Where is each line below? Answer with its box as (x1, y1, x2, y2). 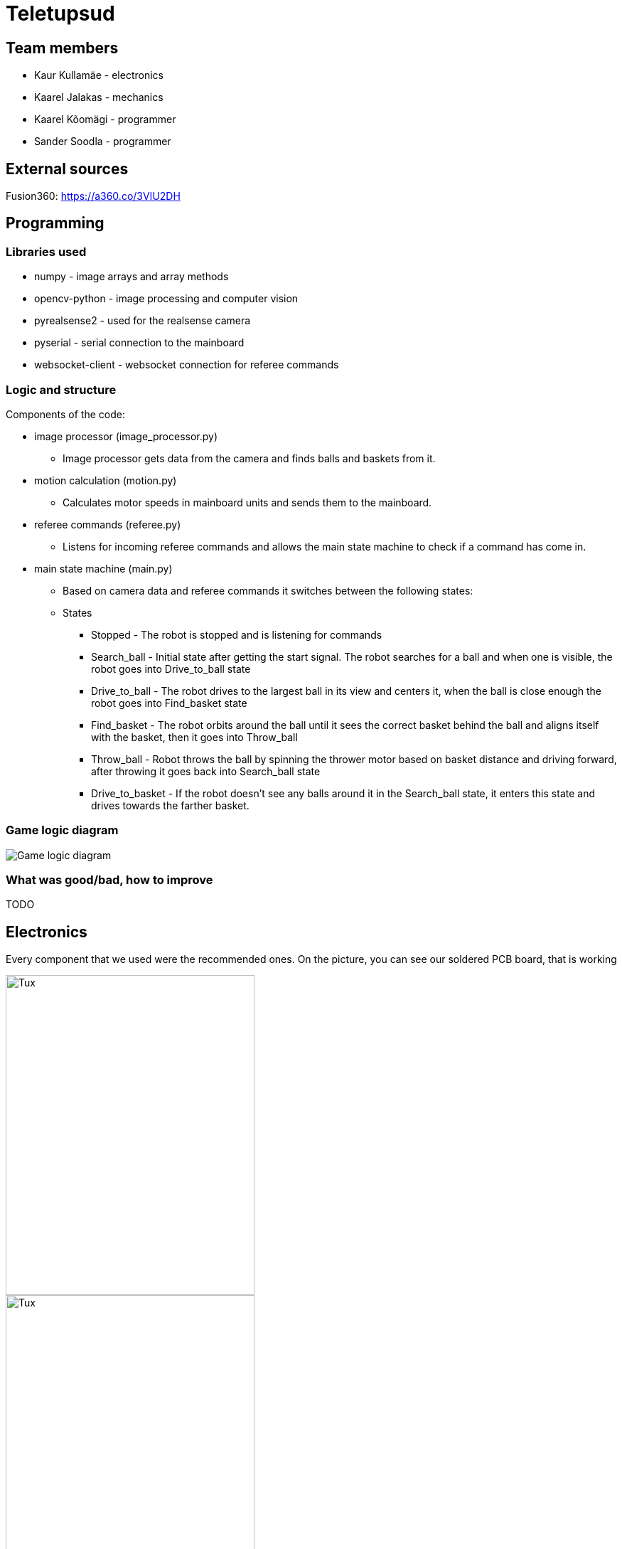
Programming (6, 214, 104, 233)
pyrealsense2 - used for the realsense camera (34, 314, 251, 327)
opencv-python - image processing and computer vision (34, 292, 299, 305)
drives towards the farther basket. (91, 799, 250, 811)
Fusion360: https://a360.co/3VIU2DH (6, 190, 181, 203)
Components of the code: (6, 408, 125, 420)
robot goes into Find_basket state (91, 696, 247, 709)
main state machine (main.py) (34, 562, 173, 575)
